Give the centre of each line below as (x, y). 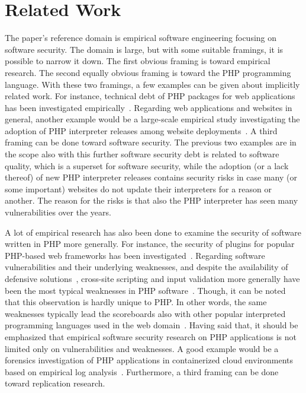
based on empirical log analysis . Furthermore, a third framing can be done (142, 371)
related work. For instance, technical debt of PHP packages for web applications (150, 96)
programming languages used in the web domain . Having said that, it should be (152, 325)
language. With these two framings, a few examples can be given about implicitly (152, 84)
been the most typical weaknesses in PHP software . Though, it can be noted (145, 290)
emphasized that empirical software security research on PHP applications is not (151, 336)
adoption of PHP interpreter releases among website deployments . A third (141, 130)
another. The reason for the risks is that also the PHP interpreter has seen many (152, 200)
